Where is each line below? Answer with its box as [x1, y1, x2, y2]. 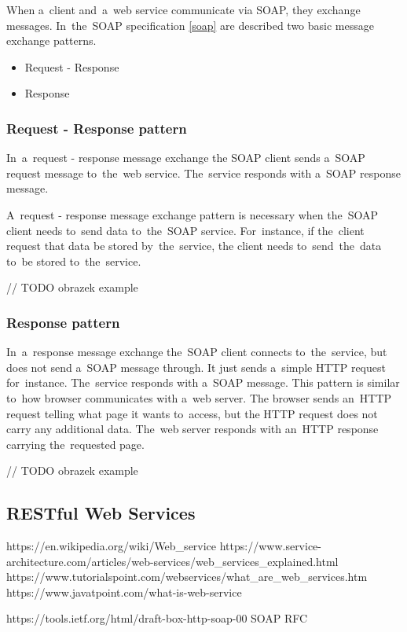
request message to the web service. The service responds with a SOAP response [6, 164, 401, 181]
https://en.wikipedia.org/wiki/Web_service [6, 538, 217, 554]
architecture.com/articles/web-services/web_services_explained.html [6, 553, 339, 569]
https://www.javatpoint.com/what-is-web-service [6, 583, 242, 600]
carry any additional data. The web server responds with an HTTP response [6, 421, 379, 437]
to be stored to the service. [6, 252, 141, 269]
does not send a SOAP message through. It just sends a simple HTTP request [6, 358, 386, 375]
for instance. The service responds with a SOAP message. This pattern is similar [6, 374, 400, 391]
